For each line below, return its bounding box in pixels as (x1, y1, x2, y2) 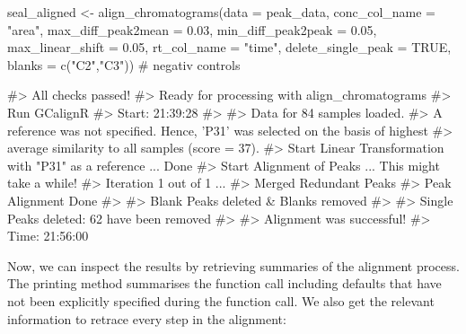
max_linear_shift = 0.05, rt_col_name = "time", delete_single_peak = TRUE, (7, 38, 452, 57)
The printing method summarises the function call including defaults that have (7, 274, 442, 293)
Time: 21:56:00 (7, 226, 89, 245)
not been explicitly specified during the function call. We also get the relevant (7, 291, 435, 310)
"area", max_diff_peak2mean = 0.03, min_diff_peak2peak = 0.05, (7, 20, 377, 39)
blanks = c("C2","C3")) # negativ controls (7, 55, 241, 74)
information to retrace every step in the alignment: (7, 309, 286, 328)
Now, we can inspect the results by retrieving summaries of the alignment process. (7, 256, 460, 275)
